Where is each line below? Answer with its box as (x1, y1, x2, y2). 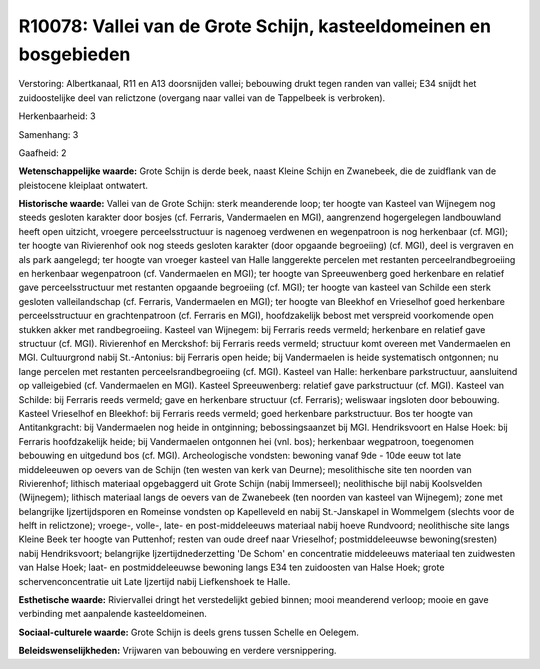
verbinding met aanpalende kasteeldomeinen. (18, 608, 207, 620)
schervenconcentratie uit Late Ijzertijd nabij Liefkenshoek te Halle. (18, 575, 291, 587)
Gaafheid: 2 (18, 146, 67, 159)
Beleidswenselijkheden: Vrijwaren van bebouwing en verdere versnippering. (18, 645, 337, 657)
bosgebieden (18, 43, 131, 65)
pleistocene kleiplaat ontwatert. (18, 179, 149, 191)
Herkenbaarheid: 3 (18, 110, 96, 122)
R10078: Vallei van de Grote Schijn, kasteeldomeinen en (18, 15, 492, 37)
